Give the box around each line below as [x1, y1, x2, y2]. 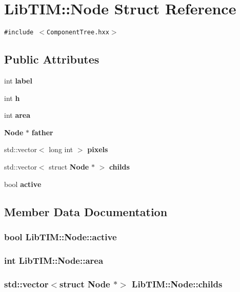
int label [4, 75, 32, 86]
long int [49, 144, 73, 155]
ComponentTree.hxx [47, 29, 109, 36]
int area [4, 110, 31, 120]
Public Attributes [4, 51, 99, 67]
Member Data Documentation [4, 203, 168, 219]
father [31, 127, 53, 137]
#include [4, 29, 34, 36]
